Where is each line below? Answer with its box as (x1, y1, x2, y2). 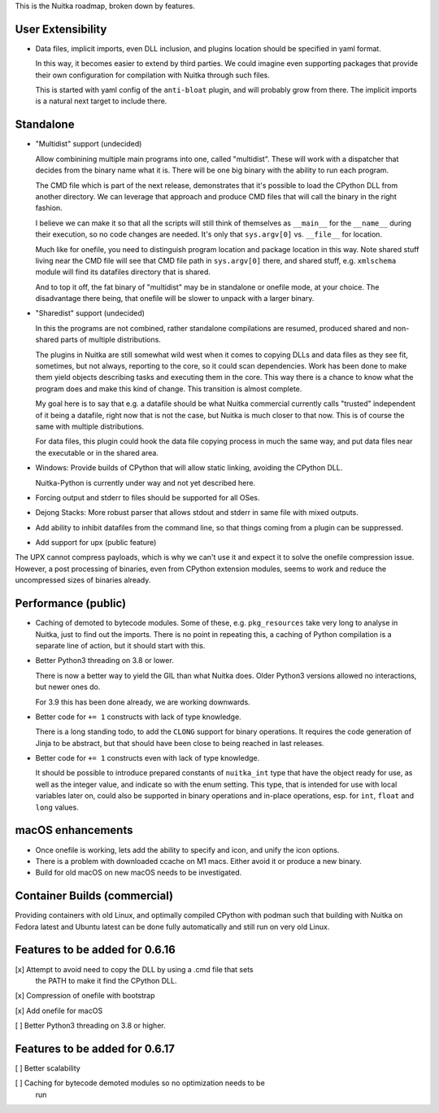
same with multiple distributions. (35, 421, 145, 431)
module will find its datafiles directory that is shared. (35, 267, 211, 277)
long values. (35, 802, 79, 812)
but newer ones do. (35, 682, 101, 692)
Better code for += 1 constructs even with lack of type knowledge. (35, 753, 260, 763)
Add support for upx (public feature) (35, 538, 157, 548)
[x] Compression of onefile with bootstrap (15, 991, 155, 1001)
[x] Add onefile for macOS (15, 1006, 103, 1015)
